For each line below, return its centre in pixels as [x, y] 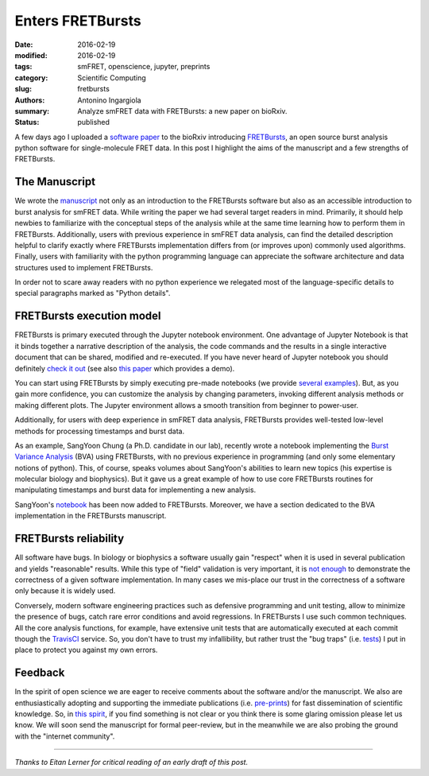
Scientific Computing [112, 78]
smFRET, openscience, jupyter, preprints [144, 67]
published [94, 122]
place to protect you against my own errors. [86, 650]
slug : [23, 89]
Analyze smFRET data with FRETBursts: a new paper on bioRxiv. [182, 111]
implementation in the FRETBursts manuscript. [91, 516]
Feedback [40, 673]
